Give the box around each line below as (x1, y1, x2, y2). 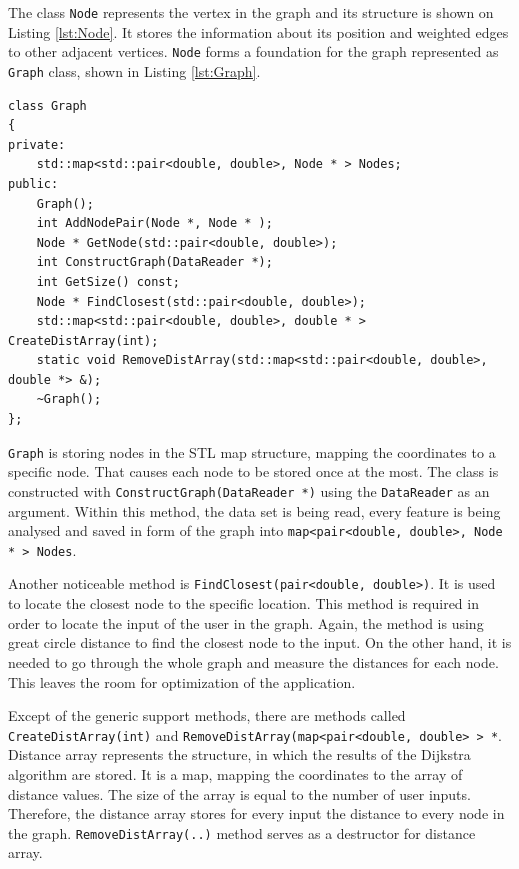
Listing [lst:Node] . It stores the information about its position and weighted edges (8, 21, 509, 42)
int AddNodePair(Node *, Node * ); (36, 216, 273, 231)
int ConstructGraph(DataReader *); (36, 255, 273, 270)
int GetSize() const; (36, 274, 180, 289)
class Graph (8, 98, 87, 113)
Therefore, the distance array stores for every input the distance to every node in (8, 803, 505, 824)
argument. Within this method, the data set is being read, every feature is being (8, 500, 501, 521)
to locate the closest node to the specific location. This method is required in (8, 593, 479, 614)
